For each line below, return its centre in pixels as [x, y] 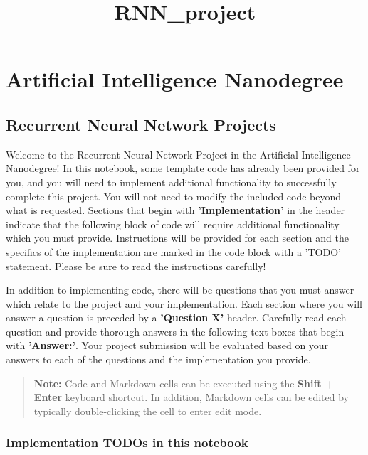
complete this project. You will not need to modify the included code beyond [174, 196]
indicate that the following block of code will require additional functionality [173, 224]
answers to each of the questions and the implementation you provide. [158, 359]
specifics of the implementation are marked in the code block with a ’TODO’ [173, 251]
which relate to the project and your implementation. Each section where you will [184, 303]
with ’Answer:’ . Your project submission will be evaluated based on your [167, 345]
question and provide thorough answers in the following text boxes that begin [175, 331]
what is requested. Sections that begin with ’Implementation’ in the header [175, 210]
